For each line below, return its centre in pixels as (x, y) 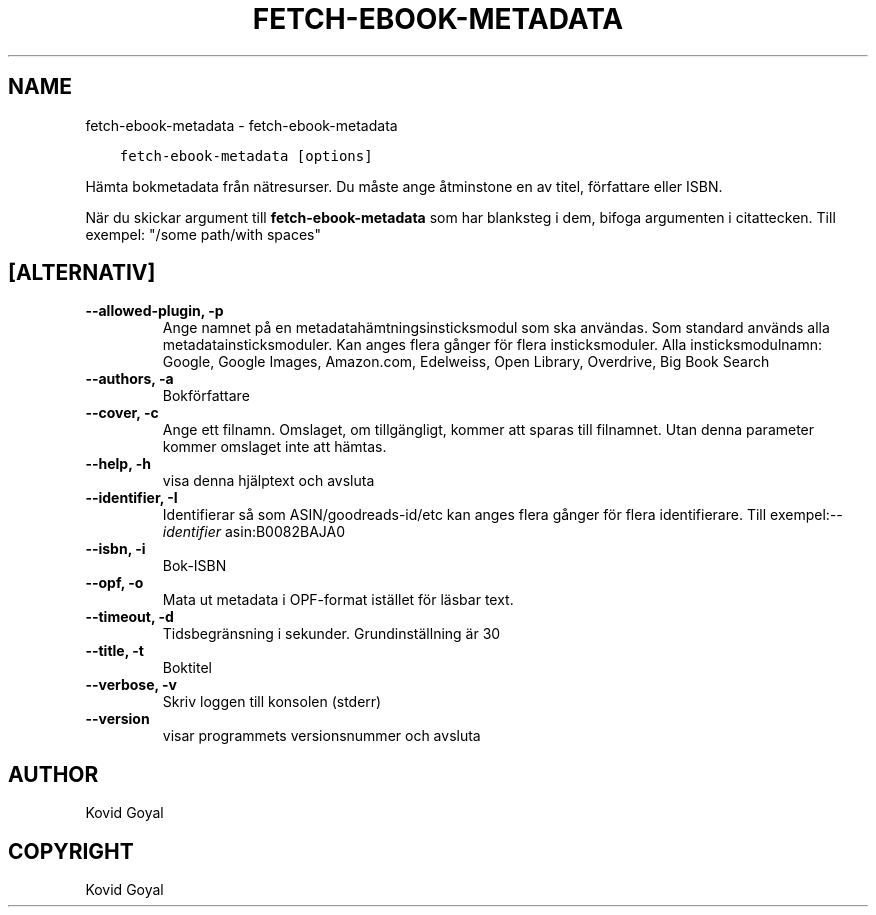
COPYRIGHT (71, 851)
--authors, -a (129, 379)
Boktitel (187, 668)
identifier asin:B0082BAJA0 (253, 532)
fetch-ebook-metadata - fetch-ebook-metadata (241, 125)
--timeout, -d (129, 617)
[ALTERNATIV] (82, 273)
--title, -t (114, 651)
